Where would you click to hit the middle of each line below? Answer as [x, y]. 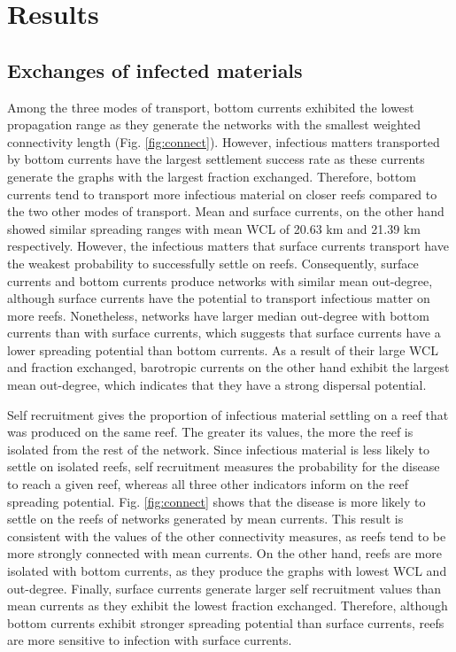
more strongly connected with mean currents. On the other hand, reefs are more [224, 553]
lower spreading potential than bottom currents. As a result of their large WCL [223, 349]
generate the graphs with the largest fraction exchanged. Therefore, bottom [212, 176]
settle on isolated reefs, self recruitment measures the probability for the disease [224, 466]
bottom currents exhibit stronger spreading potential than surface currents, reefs [226, 622]
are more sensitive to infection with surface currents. [150, 640]
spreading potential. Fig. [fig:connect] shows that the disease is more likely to [216, 501]
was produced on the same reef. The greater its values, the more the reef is [210, 432]
